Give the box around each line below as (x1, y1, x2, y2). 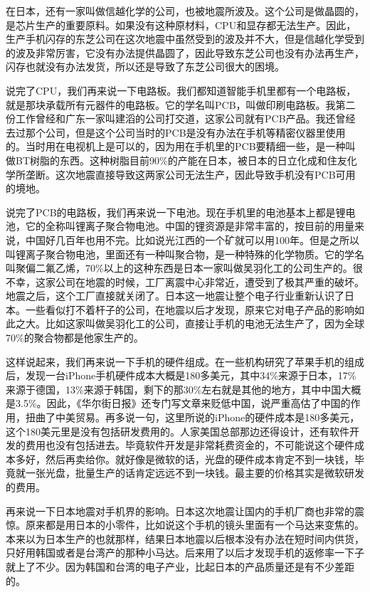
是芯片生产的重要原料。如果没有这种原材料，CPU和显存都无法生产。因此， (6, 17, 356, 32)
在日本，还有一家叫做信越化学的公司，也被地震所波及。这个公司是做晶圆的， (6, 4, 364, 18)
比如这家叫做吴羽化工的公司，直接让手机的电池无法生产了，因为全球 (45, 316, 364, 331)
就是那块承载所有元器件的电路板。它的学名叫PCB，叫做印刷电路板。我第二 (6, 97, 356, 112)
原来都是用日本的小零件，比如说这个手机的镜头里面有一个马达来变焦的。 (25, 517, 364, 532)
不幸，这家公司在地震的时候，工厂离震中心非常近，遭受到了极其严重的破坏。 (6, 274, 364, 289)
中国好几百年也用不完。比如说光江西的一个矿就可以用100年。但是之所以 (25, 232, 359, 247)
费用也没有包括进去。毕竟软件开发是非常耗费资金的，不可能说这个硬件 (25, 438, 354, 453)
